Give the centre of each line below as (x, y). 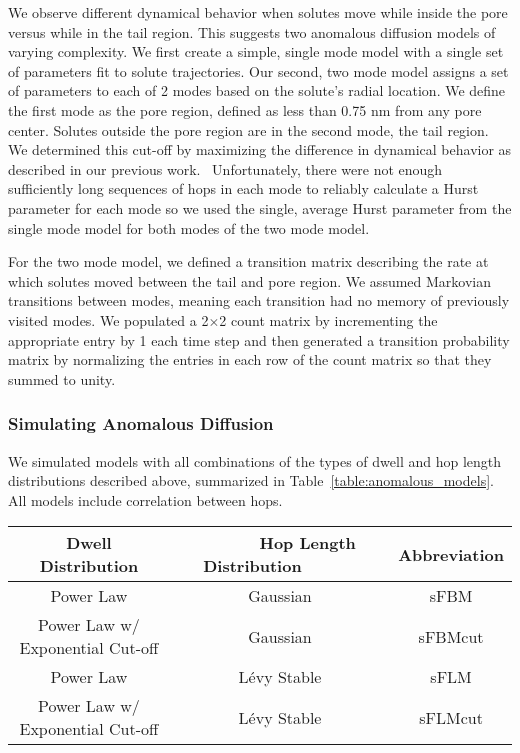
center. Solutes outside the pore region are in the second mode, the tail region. (248, 129)
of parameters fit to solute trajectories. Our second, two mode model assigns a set (258, 70)
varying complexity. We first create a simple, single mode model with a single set (256, 51)
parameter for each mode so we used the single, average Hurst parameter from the (260, 207)
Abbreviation (451, 554)
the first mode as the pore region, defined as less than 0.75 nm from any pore (245, 109)
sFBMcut (451, 636)
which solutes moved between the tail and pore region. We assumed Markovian (250, 280)
